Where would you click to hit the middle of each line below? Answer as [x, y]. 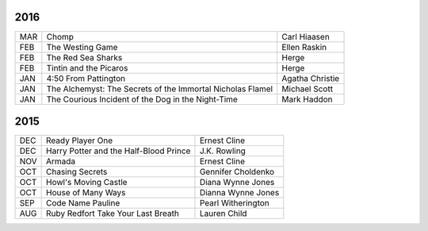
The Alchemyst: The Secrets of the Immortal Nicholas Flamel [160, 89]
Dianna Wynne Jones [239, 193]
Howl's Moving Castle [87, 183]
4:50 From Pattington [86, 78]
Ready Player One [80, 141]
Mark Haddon [307, 99]
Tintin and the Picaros [87, 67]
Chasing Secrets [77, 172]
